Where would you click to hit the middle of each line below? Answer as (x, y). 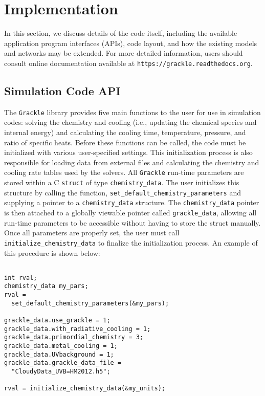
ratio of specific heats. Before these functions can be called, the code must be (125, 142)
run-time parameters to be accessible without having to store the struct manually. (132, 222)
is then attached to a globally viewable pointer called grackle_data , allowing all (130, 213)
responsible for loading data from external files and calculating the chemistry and (132, 162)
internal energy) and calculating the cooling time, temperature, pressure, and (125, 132)
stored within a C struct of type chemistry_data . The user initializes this (122, 182)
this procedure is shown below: (52, 252)
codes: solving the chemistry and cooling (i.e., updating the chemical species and (130, 122)
